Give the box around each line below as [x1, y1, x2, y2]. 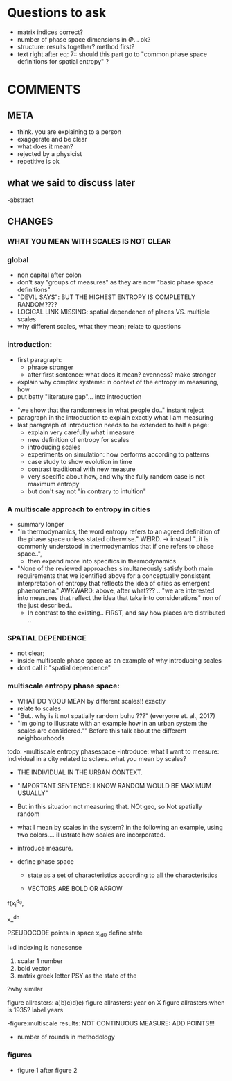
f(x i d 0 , [7, 897, 24, 908]
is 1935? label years [7, 1006, 64, 1014]
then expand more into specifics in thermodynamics [27, 556, 177, 565]
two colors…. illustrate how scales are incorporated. [17, 831, 166, 839]
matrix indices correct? [17, 28, 83, 36]
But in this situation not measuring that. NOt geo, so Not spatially [17, 802, 202, 810]
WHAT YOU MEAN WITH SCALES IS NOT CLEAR [7, 237, 171, 246]
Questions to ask [7, 5, 107, 21]
